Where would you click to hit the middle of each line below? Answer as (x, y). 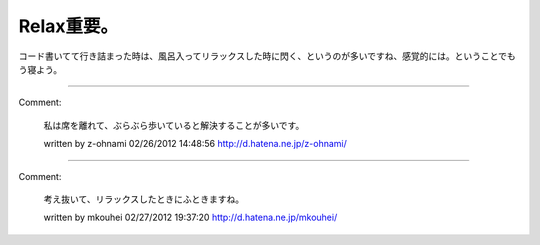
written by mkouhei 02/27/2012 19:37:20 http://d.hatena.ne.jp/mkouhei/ (190, 217)
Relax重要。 (68, 26)
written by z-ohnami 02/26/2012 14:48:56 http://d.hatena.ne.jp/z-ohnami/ (195, 144)
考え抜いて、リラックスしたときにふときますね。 (144, 199)
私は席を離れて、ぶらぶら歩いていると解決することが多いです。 (174, 125)
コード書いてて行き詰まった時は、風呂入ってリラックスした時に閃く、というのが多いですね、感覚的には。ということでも (267, 56)
